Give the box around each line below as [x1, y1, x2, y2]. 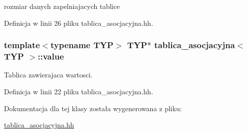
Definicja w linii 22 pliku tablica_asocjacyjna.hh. [4, 86, 153, 96]
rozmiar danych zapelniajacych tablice [4, 1, 120, 11]
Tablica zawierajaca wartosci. [4, 69, 93, 80]
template [4, 39, 40, 51]
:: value [38, 50, 64, 63]
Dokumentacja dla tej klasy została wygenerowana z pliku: [4, 103, 182, 113]
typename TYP [50, 39, 114, 51]
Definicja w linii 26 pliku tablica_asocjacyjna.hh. [4, 17, 153, 28]
